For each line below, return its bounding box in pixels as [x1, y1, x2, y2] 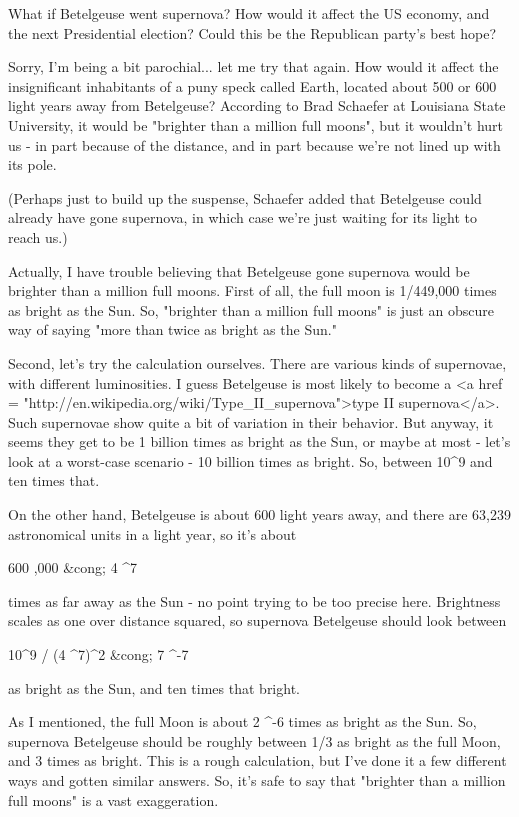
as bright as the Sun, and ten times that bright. [8, 677, 300, 698]
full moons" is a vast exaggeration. [8, 789, 219, 810]
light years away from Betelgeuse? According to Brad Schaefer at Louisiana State [8, 95, 506, 116]
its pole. [8, 154, 57, 175]
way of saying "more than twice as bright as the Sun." [8, 319, 337, 340]
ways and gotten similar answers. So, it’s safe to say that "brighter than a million [8, 770, 506, 790]
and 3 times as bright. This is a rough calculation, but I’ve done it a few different [8, 750, 507, 771]
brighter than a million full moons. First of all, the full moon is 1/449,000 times [8, 280, 497, 301]
